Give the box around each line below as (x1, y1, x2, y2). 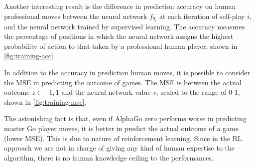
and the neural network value (61, 87, 151, 97)
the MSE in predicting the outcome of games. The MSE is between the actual (4, 77, 242, 87)
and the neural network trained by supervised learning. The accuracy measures (4, 21, 245, 31)
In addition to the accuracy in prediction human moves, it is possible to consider (4, 67, 251, 78)
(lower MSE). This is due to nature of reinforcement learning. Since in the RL (4, 133, 242, 143)
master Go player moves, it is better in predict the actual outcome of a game (4, 123, 239, 134)
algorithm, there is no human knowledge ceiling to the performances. (4, 152, 214, 163)
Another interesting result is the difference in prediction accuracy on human (4, 1, 236, 11)
